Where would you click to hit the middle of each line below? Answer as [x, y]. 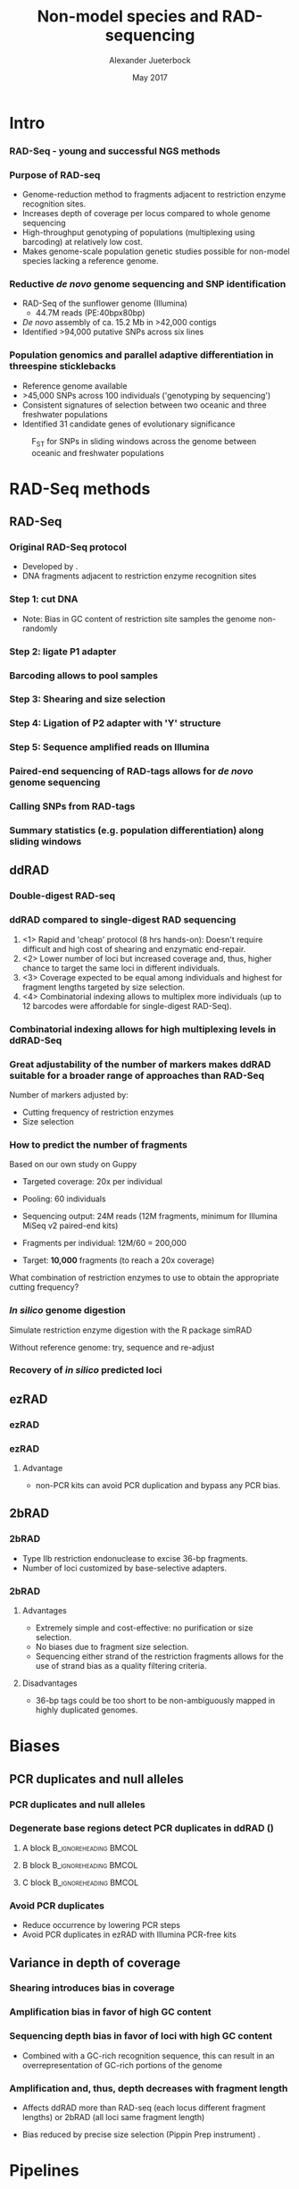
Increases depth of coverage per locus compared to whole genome [146, 214]
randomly [40, 628]
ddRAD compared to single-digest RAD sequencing [123, 920]
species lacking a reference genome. [90, 261]
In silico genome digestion [68, 1310]
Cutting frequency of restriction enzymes [98, 1112]
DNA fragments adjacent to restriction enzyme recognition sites [139, 576]
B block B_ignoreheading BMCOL [80, 1865]
